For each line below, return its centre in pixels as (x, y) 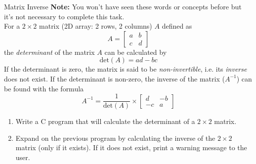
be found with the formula (44, 88)
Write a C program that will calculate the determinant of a (105, 121)
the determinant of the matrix (49, 52)
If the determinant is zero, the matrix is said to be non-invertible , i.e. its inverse (126, 69)
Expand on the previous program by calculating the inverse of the (115, 138)
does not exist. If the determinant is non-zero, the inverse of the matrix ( (114, 78)
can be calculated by (136, 52)
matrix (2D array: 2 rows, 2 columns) (96, 26)
